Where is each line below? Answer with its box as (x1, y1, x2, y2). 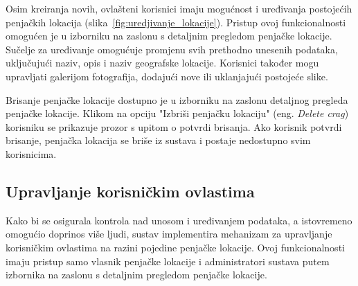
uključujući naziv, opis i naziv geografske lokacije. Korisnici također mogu (6, 55, 319, 70)
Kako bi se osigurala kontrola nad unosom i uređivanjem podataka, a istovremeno (6, 213, 352, 227)
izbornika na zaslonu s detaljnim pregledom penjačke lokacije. (6, 267, 267, 282)
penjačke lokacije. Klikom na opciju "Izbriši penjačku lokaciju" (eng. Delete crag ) (6, 106, 349, 120)
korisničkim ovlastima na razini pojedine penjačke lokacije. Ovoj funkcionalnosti (6, 240, 345, 254)
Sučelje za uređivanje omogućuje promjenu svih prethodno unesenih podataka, (6, 42, 338, 56)
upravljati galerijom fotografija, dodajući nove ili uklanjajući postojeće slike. (6, 69, 328, 83)
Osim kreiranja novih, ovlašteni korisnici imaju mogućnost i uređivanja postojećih (6, 1, 352, 15)
